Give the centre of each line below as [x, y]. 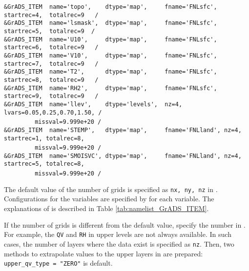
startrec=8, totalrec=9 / [51, 80]
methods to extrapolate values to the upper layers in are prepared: [104, 253]
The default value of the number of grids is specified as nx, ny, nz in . [111, 189]
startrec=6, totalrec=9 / [51, 48]
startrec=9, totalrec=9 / [51, 96]
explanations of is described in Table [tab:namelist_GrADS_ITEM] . [106, 208]
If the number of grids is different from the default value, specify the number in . [125, 224]
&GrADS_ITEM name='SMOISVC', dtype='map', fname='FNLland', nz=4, [123, 156]
